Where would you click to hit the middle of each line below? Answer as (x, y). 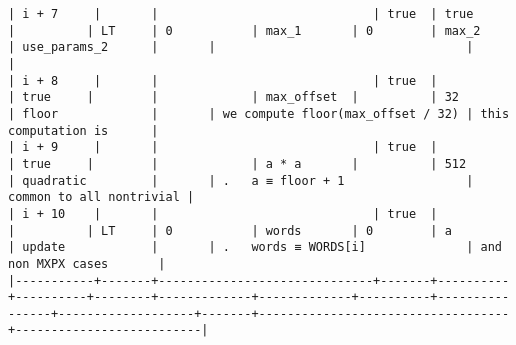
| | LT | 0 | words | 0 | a (230, 230)
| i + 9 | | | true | (223, 147)
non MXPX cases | (87, 263)
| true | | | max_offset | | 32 (234, 97)
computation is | (83, 130)
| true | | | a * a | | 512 (237, 163)
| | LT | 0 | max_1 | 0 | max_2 (244, 30)
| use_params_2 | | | (241, 47)
